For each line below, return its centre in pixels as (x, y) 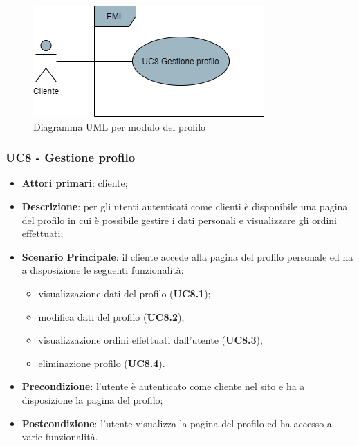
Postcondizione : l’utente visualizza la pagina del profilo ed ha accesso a (177, 423)
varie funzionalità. (60, 437)
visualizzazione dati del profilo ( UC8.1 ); (125, 293)
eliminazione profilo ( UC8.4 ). (102, 363)
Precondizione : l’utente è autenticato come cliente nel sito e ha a (163, 386)
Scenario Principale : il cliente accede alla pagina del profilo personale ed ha (187, 256)
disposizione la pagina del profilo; (92, 399)
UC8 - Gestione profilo (71, 157)
